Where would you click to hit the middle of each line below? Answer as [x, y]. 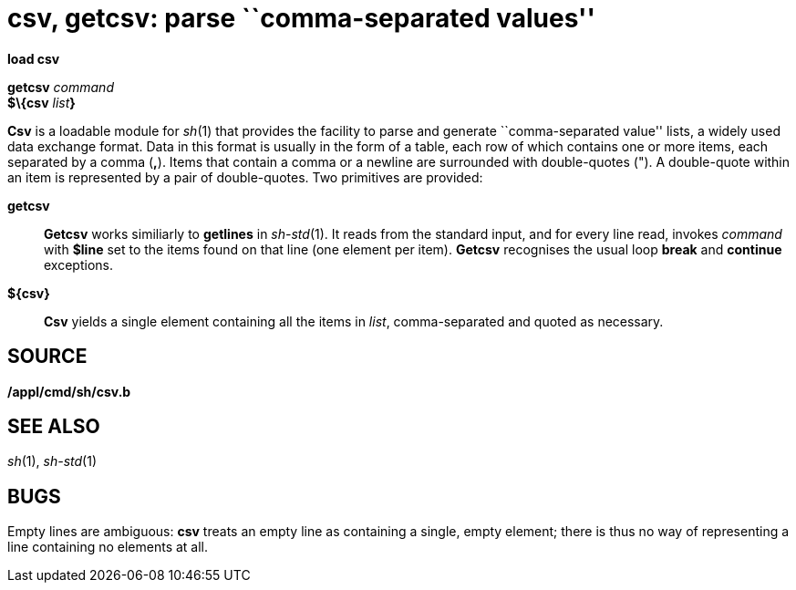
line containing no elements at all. [108, 547]
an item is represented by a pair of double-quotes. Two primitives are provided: [245, 177]
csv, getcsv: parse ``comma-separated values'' [302, 18]
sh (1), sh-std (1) [52, 461]
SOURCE [47, 357]
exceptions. [78, 264]
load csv [34, 58]
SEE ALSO [54, 427]
